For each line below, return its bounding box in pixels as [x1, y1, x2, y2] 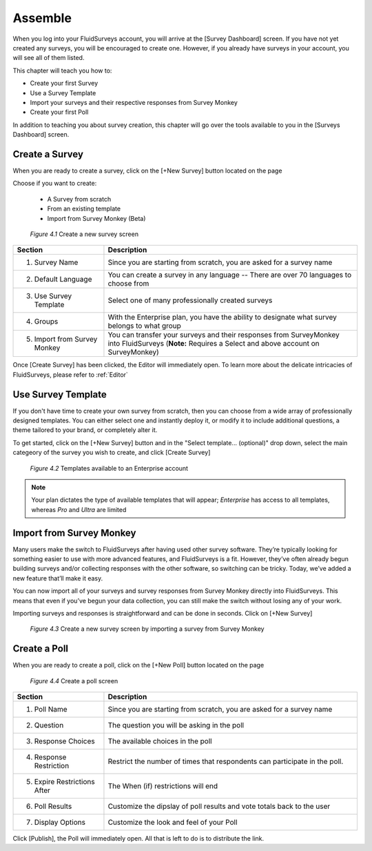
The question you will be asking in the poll [107, 721, 245, 730]
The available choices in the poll [107, 736, 213, 746]
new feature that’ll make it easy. [12, 574, 103, 583]
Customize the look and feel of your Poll [107, 818, 238, 828]
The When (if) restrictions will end [107, 781, 218, 791]
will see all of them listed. [12, 54, 85, 62]
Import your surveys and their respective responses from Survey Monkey [30, 98, 238, 106]
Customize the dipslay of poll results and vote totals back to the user [107, 801, 331, 811]
